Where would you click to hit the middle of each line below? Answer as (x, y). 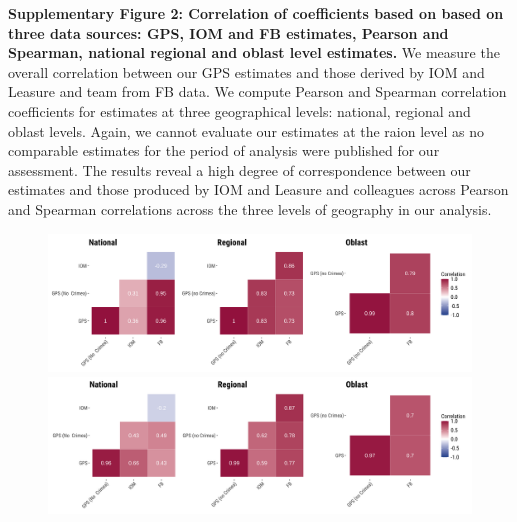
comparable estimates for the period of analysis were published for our (224, 150)
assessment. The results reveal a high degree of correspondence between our (239, 169)
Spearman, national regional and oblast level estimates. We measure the (254, 52)
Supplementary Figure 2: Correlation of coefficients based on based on (256, 13)
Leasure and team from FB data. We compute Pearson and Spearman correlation (257, 91)
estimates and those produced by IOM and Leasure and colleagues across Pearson (258, 189)
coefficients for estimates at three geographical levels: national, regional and (239, 110)
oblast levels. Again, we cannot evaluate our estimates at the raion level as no (246, 130)
